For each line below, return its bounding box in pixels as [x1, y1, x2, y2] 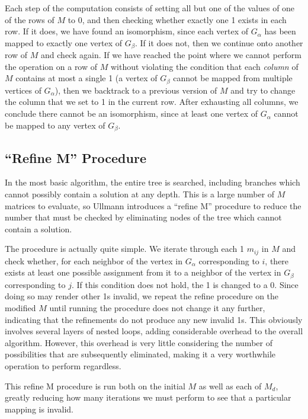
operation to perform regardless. [5, 359, 121, 372]
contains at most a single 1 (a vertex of [15, 72, 158, 84]
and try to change [230, 84, 296, 96]
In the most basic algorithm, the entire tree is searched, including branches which [5, 176, 300, 188]
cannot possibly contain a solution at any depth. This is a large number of [5, 187, 275, 200]
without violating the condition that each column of [110, 60, 299, 72]
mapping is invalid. [5, 402, 73, 415]
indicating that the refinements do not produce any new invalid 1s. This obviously [5, 313, 303, 325]
